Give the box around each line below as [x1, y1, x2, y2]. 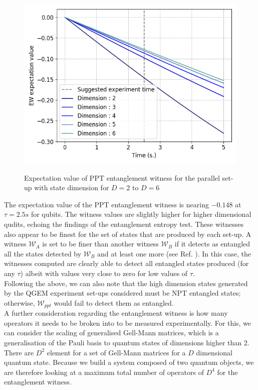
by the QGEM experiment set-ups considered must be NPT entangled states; [4, 288, 241, 298]
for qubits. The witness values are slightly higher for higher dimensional [31, 209, 251, 219]
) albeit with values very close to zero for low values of [20, 268, 188, 278]
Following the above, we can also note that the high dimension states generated [4, 278, 248, 288]
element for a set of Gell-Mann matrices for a [47, 347, 186, 357]
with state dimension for [34, 182, 109, 193]
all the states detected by [4, 248, 82, 258]
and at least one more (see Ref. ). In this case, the [97, 248, 251, 258]
